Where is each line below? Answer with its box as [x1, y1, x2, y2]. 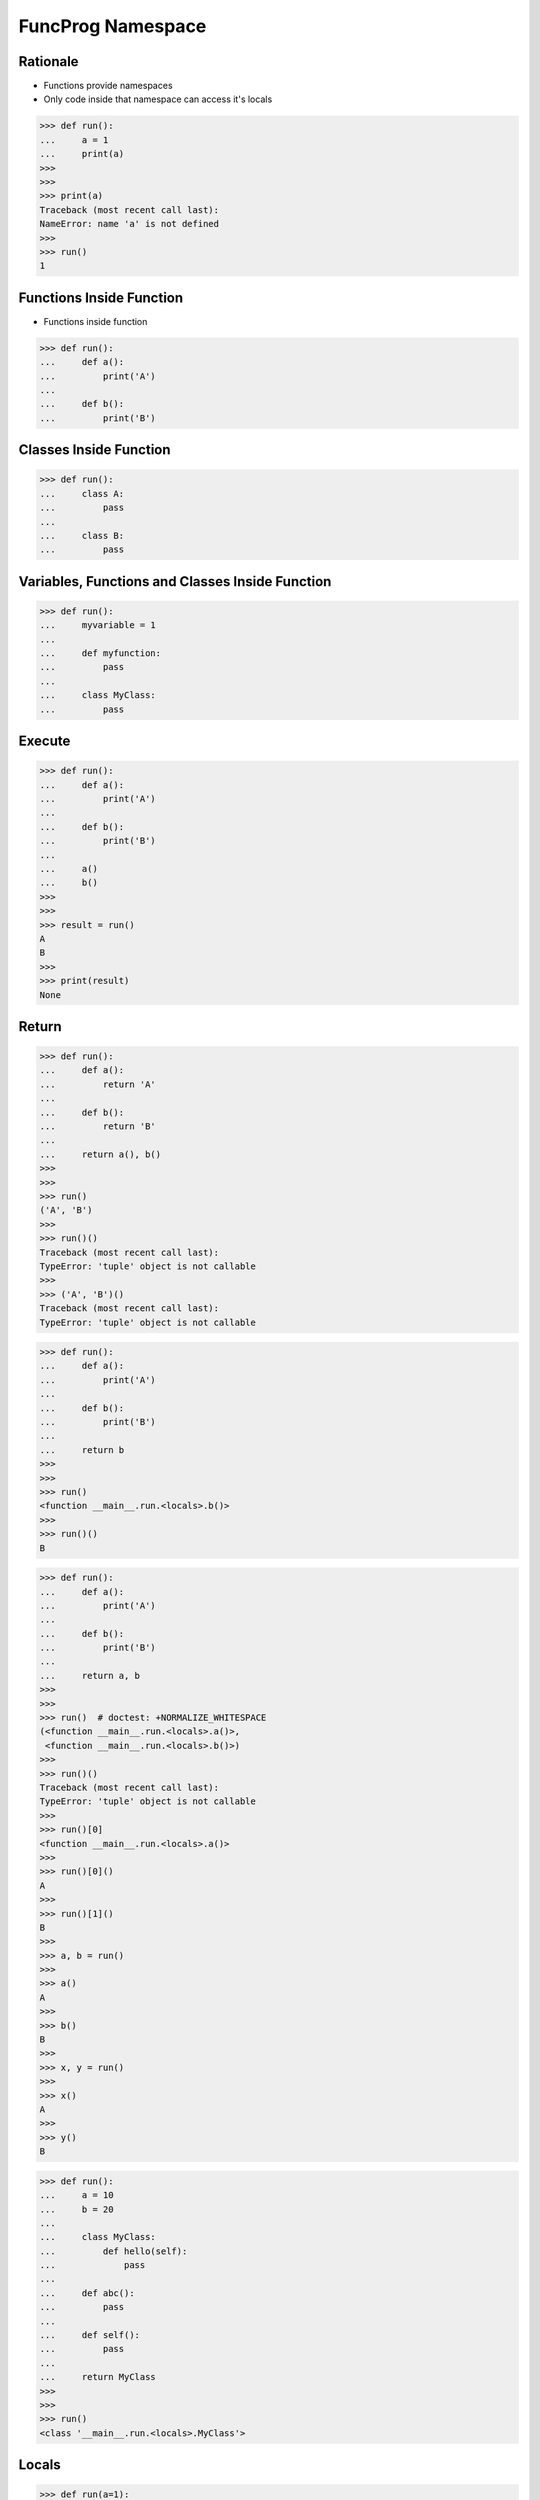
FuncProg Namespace [18, 15, 207, 37]
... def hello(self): [39, 2245, 188, 2257]
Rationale [18, 53, 79, 70]
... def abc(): [39, 2287, 135, 2299]
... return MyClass [39, 2371, 157, 2383]
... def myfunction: [39, 648, 162, 659]
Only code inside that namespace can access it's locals [43, 93, 273, 105]
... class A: [39, 488, 125, 499]
